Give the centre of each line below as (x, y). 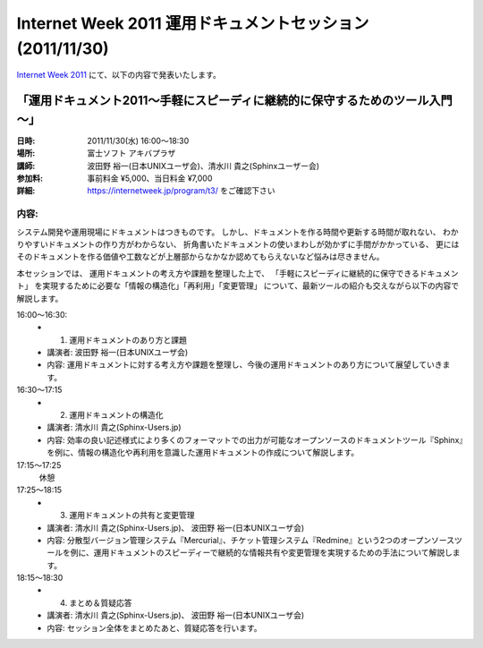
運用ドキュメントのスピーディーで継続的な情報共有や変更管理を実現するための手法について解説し (273, 553)
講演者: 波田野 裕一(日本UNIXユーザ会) (118, 353)
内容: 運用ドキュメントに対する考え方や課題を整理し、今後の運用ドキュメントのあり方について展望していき (245, 365)
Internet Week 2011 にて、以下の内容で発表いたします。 (119, 75)
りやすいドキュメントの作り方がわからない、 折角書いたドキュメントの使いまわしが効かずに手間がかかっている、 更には (238, 244)
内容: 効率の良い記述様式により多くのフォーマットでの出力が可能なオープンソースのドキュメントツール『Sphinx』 (255, 439)
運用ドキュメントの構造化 (116, 415)
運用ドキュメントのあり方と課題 (128, 339)
